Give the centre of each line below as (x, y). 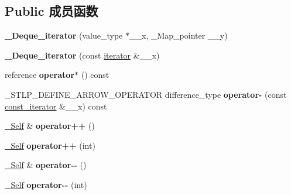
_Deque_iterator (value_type (64, 35)
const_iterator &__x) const (56, 106)
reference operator (40, 75)
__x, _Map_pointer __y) (179, 35)
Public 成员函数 (52, 11)
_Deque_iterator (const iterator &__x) (82, 55)
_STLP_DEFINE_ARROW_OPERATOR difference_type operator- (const (146, 94)
